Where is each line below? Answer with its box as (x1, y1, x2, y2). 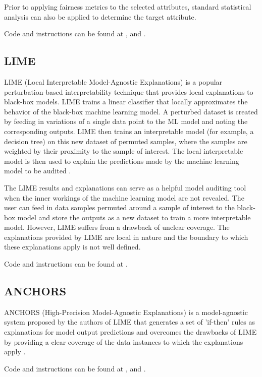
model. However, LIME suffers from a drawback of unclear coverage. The (4, 222, 230, 232)
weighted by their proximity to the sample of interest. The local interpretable (4, 146, 243, 156)
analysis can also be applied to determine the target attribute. (4, 11, 196, 22)
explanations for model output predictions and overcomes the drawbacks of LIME (4, 327, 257, 337)
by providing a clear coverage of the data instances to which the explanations (4, 336, 243, 347)
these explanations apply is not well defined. (4, 241, 141, 252)
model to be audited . (4, 165, 71, 176)
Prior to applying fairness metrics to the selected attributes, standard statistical (4, 2, 251, 12)
